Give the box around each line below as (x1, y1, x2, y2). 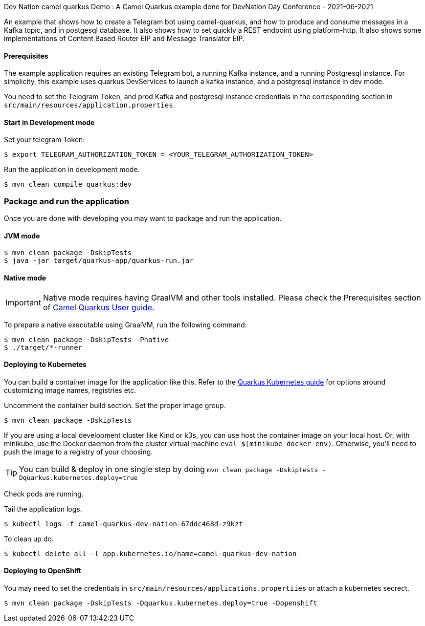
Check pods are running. (4, 489, 84, 498)
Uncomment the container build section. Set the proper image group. (4, 401, 226, 410)
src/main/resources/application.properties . (4, 101, 175, 109)
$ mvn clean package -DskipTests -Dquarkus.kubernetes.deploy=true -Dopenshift (4, 599, 317, 607)
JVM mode (4, 231, 40, 240)
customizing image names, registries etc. (4, 386, 136, 394)
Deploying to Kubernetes (4, 360, 87, 369)
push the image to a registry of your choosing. (4, 447, 153, 456)
